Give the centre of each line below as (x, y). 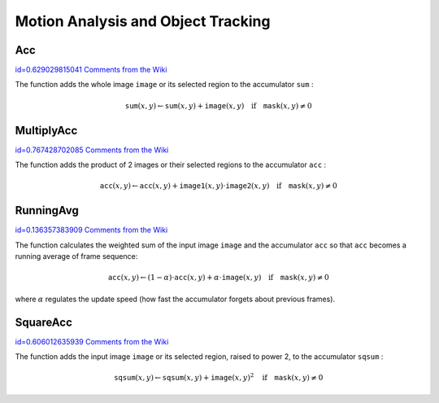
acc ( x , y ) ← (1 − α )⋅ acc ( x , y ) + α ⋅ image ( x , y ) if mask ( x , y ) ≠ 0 (218, 278)
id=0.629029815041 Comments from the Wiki (91, 70)
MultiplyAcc (46, 130)
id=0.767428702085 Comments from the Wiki (92, 150)
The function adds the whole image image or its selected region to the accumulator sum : (164, 85)
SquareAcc (44, 322)
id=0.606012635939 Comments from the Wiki (92, 341)
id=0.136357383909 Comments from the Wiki (91, 230)
